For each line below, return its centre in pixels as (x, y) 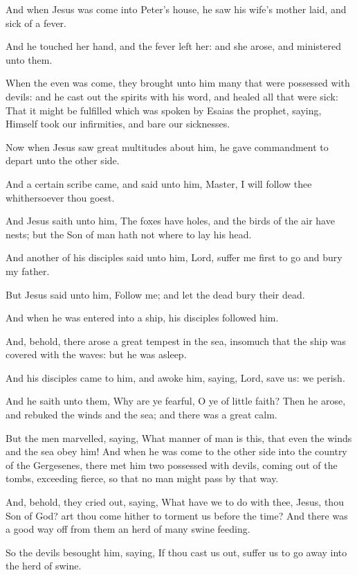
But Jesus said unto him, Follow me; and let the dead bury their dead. (155, 294)
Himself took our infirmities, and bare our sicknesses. (118, 124)
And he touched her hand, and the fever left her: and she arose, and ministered (174, 46)
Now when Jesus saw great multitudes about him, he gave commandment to (167, 147)
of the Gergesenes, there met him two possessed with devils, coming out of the (172, 465)
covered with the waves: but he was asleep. (96, 354)
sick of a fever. (36, 23)
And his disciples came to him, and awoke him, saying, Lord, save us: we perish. (175, 377)
